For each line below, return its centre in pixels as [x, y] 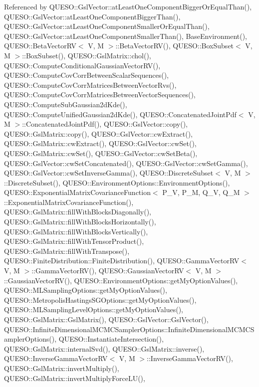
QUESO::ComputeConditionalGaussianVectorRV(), [82, 65]
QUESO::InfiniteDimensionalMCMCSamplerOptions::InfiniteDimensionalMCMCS [129, 329]
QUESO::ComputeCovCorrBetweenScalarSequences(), [86, 75]
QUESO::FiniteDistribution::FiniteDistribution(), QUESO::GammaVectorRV [122, 261]
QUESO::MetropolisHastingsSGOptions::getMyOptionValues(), [100, 299]
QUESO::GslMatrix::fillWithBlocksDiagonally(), [78, 212]
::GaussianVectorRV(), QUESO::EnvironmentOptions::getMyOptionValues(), [121, 280]
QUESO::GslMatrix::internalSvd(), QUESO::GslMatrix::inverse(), [104, 348]
